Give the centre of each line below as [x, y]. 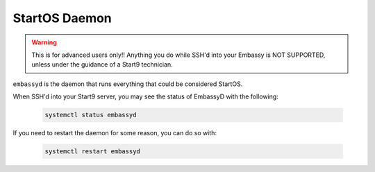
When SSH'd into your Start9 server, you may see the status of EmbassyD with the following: [146, 96]
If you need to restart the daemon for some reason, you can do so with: [115, 133]
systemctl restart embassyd [92, 152]
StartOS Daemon [62, 18]
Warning [44, 42]
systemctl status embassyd [91, 115]
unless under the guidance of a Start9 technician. [102, 64]
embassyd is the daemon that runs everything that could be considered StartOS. [128, 84]
